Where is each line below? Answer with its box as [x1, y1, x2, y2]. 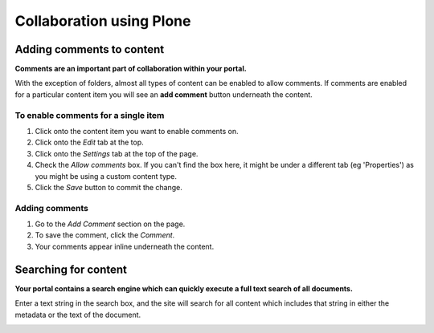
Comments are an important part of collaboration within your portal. [14, 64, 247, 74]
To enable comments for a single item [14, 109, 165, 120]
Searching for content [14, 262, 128, 276]
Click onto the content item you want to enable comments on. [35, 126, 239, 136]
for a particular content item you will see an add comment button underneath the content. [14, 89, 313, 99]
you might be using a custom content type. [35, 171, 177, 181]
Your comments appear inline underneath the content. [35, 242, 215, 251]
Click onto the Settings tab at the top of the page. [35, 148, 199, 158]
